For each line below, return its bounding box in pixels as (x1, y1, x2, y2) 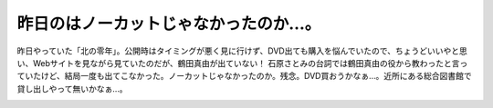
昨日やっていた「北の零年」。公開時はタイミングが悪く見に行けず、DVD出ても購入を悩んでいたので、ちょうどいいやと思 (16, 45, 467, 56)
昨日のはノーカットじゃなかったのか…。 (16, 14, 321, 34)
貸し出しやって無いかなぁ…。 (16, 83, 128, 94)
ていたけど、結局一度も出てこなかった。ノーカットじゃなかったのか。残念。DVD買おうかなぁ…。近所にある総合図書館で (16, 71, 472, 82)
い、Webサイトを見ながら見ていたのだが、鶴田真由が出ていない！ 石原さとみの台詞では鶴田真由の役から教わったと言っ (16, 57, 468, 68)
